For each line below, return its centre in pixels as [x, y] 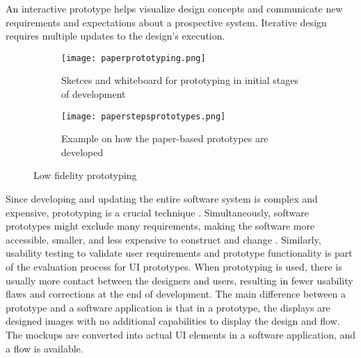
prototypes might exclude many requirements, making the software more [160, 226]
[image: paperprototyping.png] [134, 58]
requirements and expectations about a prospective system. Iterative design [166, 22]
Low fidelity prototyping [85, 175]
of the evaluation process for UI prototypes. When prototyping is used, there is [174, 267]
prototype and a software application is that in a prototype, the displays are [168, 307]
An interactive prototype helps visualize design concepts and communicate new [174, 8]
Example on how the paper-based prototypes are [165, 138]
